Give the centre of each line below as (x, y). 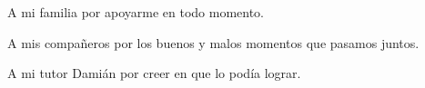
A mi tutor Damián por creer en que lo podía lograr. (154, 73)
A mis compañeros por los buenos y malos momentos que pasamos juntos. (213, 42)
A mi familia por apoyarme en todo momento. (136, 12)
